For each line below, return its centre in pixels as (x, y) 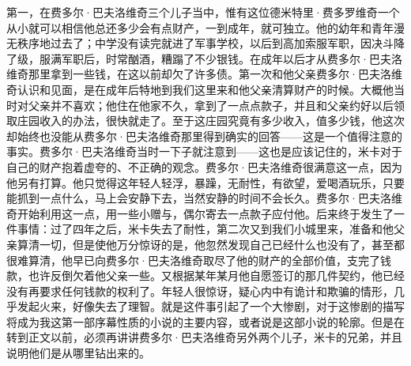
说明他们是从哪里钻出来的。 (78, 353)
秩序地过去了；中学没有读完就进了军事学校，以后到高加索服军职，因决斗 (205, 43)
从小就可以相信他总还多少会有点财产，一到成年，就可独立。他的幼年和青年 (200, 27)
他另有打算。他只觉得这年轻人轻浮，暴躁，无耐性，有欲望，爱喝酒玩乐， (194, 182)
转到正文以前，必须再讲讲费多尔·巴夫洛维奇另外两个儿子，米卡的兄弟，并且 (204, 337)
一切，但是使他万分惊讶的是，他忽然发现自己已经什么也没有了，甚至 (216, 244)
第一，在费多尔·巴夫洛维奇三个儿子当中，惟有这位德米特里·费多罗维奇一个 (203, 12)
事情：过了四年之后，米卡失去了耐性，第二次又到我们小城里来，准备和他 (205, 229)
